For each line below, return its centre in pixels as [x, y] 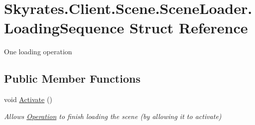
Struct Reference [189, 28]
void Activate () [28, 99]
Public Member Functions [72, 78]
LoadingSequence [64, 28]
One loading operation [38, 52]
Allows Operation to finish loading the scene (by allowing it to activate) [113, 116]
